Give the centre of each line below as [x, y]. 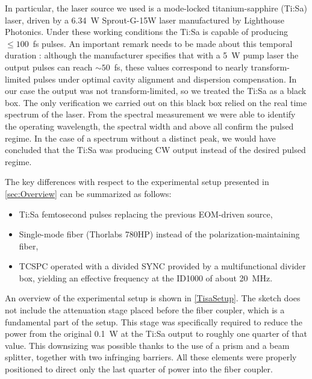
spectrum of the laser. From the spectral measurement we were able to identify [150, 114]
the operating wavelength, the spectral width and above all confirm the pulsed [149, 126]
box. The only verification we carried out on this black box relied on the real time [156, 102]
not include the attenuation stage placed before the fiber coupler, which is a [145, 310]
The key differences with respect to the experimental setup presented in [137, 182]
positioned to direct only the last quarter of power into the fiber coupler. [139, 369]
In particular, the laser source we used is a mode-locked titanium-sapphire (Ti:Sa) [156, 8]
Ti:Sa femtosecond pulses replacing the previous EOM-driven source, [146, 214]
